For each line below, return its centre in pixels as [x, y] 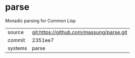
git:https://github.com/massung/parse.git [80, 32]
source [16, 32]
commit [16, 40]
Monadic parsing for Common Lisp [40, 21]
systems [17, 48]
